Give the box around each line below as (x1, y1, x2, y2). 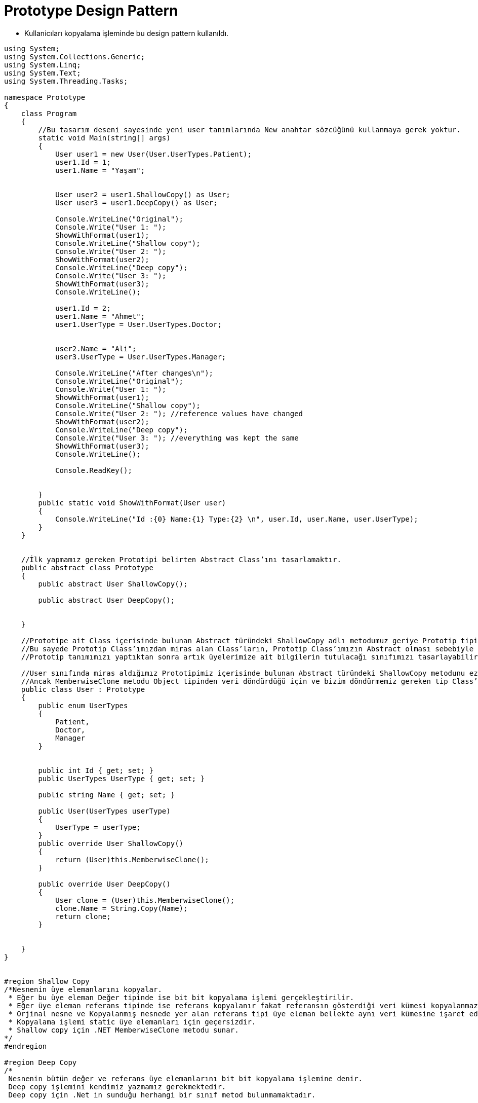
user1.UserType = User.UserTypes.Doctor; (55, 320, 222, 328)
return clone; (55, 912, 111, 921)
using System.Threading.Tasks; (4, 77, 128, 85)
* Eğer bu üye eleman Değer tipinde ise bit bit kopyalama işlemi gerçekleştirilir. (8, 993, 354, 1002)
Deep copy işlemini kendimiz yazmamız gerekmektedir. (8, 1082, 226, 1091)
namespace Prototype (4, 93, 86, 101)
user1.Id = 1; (55, 158, 111, 166)
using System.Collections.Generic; (4, 52, 145, 61)
